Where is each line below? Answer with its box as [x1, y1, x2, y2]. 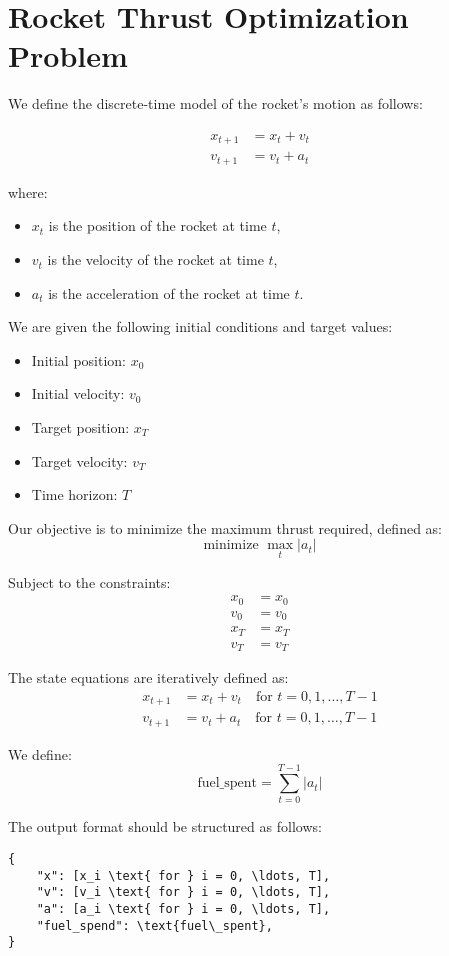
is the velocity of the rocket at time [47, 249, 264, 270]
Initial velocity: [31, 383, 125, 404]
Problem [8, 35, 128, 76]
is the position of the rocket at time [48, 215, 267, 236]
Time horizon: [31, 484, 118, 505]
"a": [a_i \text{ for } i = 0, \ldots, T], [36, 902, 331, 916]
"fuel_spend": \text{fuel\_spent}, [36, 918, 273, 933]
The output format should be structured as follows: [8, 816, 322, 837]
